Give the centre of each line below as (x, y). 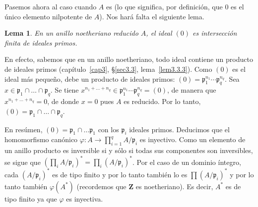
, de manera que (192, 90)
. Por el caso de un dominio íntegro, (187, 162)
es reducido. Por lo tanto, (162, 101)
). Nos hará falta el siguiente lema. (152, 16)
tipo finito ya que (31, 198)
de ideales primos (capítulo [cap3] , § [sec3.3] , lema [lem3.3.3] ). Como (108, 69)
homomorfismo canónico (41, 139)
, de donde (63, 101)
